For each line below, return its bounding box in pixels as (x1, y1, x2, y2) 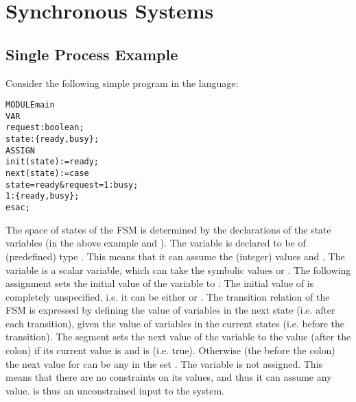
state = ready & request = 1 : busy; (5, 179, 139, 190)
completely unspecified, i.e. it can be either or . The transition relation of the (5, 289, 330, 303)
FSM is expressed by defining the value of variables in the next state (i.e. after (5, 303, 335, 317)
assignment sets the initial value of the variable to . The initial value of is (5, 276, 314, 290)
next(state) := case (5, 168, 89, 179)
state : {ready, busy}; (5, 134, 99, 145)
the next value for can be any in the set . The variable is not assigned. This (5, 356, 323, 370)
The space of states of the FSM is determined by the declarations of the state (5, 222, 331, 236)
